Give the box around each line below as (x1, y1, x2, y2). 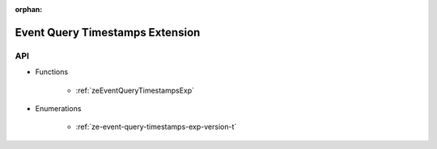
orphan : (15, 5, 43, 14)
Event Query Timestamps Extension (15, 25, 201, 39)
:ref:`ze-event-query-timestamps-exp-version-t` (75, 122, 237, 132)
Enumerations (35, 103, 82, 113)
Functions (35, 67, 69, 77)
